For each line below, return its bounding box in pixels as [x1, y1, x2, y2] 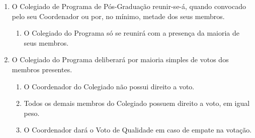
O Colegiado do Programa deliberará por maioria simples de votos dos [12, 54, 229, 65]
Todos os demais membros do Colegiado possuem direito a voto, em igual [24, 98, 250, 108]
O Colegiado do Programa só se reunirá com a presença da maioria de [24, 28, 239, 38]
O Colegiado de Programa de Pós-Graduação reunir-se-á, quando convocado [12, 1, 246, 11]
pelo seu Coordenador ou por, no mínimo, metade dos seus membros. [12, 11, 225, 21]
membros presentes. [12, 64, 72, 74]
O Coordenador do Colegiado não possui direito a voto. [24, 81, 195, 91]
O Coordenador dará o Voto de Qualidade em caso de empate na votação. [24, 124, 252, 135]
